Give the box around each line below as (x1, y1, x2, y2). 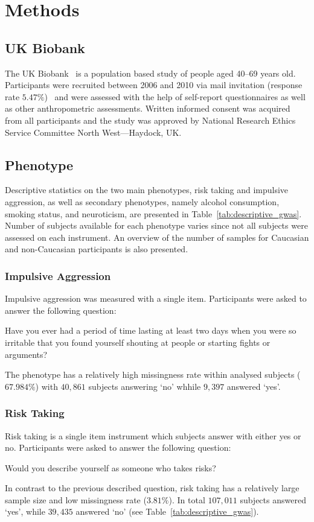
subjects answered (240, 493, 306, 506)
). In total (168, 493, 205, 506)
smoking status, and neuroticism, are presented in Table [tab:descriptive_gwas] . (5, 207, 302, 220)
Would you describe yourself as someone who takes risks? (5, 461, 216, 474)
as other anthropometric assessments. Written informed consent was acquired (5, 102, 290, 115)
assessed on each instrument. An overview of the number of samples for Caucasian (5, 231, 309, 243)
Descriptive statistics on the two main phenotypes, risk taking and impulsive (5, 183, 289, 196)
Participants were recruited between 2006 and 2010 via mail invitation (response (5, 78, 303, 91)
